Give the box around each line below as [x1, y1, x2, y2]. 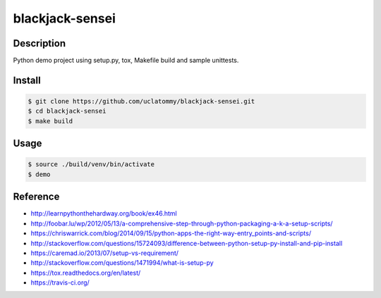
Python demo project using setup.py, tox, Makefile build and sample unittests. [13, 56, 239, 65]
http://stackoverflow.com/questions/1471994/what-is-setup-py [30, 259, 214, 267]
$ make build [28, 117, 73, 125]
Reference [13, 191, 60, 203]
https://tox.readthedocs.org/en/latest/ [30, 268, 141, 277]
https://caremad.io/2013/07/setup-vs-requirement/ [30, 249, 179, 257]
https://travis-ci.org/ [30, 278, 90, 287]
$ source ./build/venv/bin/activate [28, 161, 155, 168]
